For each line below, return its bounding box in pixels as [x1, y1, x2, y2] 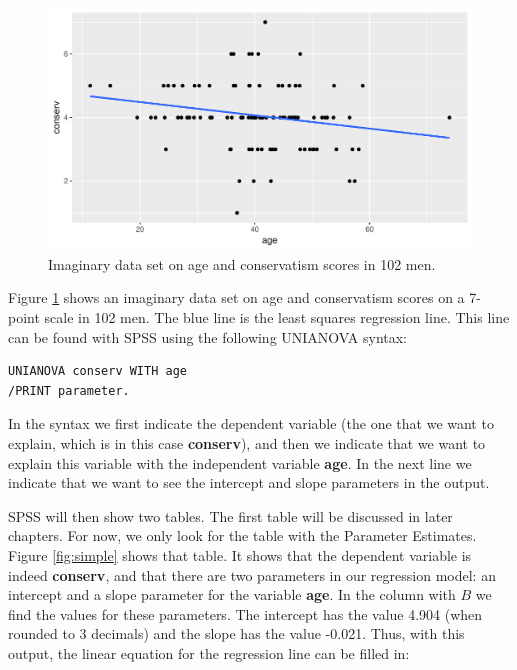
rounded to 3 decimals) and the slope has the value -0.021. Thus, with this [8, 623, 465, 644]
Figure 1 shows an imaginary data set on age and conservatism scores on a [8, 287, 465, 308]
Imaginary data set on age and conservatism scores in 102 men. [48, 253, 436, 274]
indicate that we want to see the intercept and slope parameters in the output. [8, 472, 490, 493]
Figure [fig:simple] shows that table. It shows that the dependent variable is [8, 544, 472, 565]
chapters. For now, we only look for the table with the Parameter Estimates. [8, 525, 477, 546]
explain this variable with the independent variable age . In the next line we [8, 452, 472, 473]
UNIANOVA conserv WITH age [8, 364, 187, 379]
